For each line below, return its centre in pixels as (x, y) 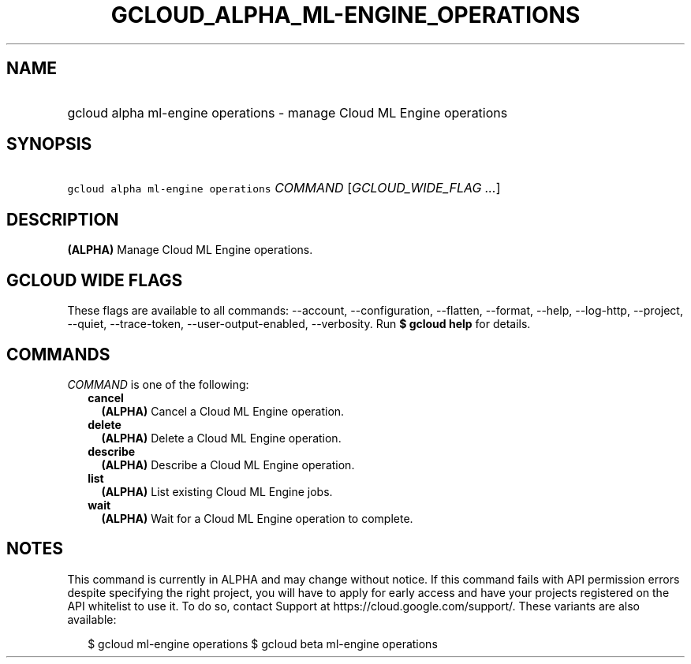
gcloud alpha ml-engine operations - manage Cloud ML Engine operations (288, 112)
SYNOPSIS (49, 144)
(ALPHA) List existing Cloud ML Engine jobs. (217, 491)
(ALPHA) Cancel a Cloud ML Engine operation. (223, 411)
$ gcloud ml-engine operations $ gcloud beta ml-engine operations (263, 643)
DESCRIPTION (63, 219)
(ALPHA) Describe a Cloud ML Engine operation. (228, 464)
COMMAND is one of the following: (158, 384)
